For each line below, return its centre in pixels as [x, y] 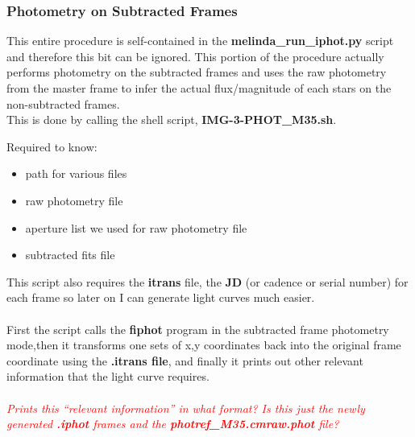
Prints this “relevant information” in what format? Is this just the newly [186, 408]
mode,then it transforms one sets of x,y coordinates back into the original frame [204, 345]
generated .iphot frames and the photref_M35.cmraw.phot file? [173, 424]
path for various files [76, 173]
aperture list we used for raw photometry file [136, 227]
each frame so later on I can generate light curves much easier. [161, 297]
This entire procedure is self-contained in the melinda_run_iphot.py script [200, 41]
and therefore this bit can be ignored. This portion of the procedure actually [195, 56]
